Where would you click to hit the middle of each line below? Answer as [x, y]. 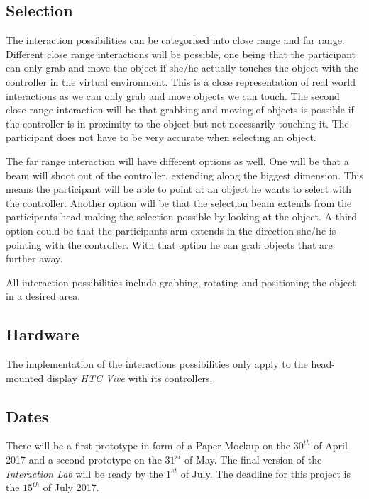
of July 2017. [71, 487]
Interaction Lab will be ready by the [84, 473]
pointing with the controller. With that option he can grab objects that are [169, 244]
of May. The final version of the [253, 460]
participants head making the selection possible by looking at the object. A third [182, 217]
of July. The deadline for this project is [265, 473]
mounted [25, 377]
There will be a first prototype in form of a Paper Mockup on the [148, 445]
